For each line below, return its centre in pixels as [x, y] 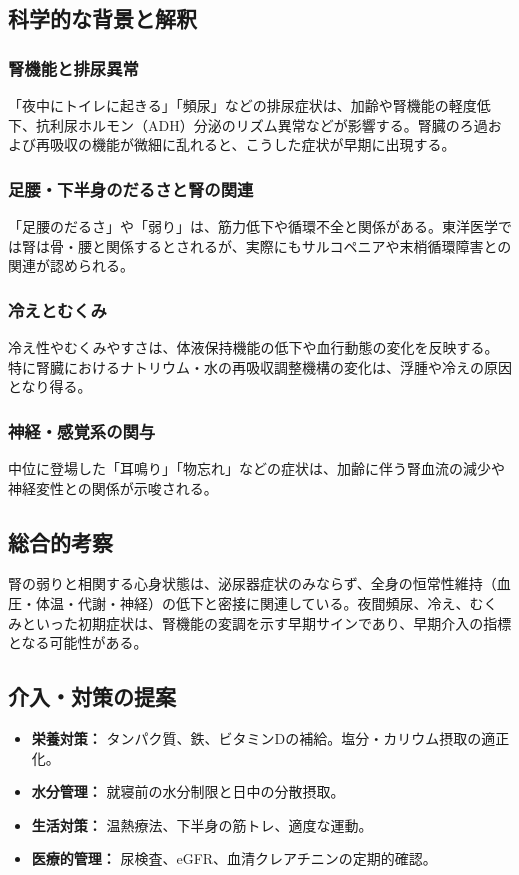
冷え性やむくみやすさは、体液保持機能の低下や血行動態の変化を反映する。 [253, 347]
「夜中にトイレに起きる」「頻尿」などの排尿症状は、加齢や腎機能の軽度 [242, 105]
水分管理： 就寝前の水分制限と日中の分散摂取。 [188, 791]
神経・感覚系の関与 [82, 430]
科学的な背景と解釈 [102, 18]
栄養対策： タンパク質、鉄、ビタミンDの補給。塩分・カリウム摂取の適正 [270, 737]
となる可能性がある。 [78, 642]
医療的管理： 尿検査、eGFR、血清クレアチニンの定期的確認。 [234, 858]
